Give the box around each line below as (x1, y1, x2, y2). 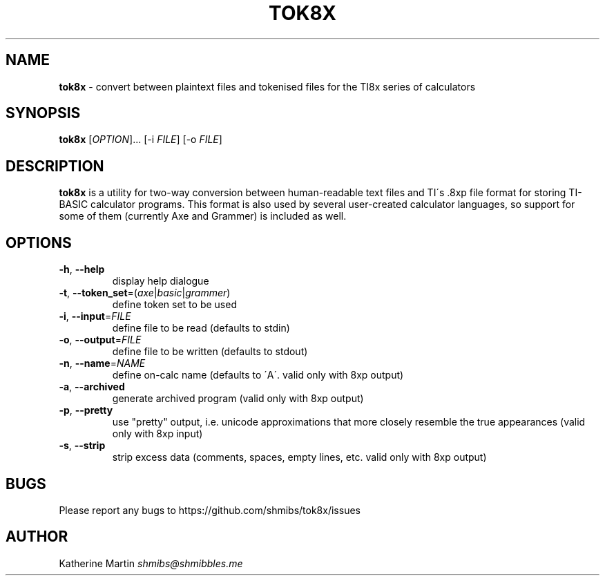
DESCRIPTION (6, 157, 104, 175)
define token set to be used (112, 298, 237, 311)
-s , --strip (59, 439, 106, 452)
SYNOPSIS (6, 104, 81, 122)
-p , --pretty (59, 404, 113, 417)
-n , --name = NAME (59, 357, 146, 370)
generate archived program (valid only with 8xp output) (112, 392, 364, 405)
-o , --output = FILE (59, 334, 142, 346)
